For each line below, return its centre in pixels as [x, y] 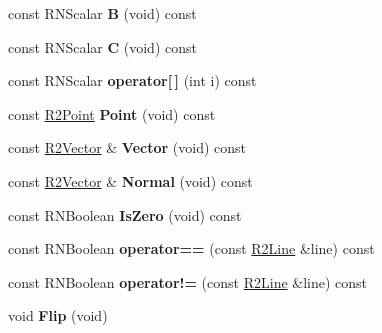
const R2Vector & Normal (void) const [130, 180]
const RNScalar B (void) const [102, 13]
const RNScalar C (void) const [102, 46]
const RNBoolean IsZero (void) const [125, 214]
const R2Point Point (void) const [112, 113]
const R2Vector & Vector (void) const [127, 147]
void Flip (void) [58, 315]
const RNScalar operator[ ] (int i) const [132, 80]
